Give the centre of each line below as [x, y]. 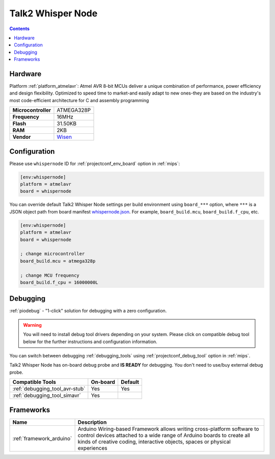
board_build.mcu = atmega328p [58, 261]
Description [92, 422]
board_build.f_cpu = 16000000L [59, 282]
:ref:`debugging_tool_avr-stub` [49, 389]
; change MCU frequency [50, 275]
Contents [20, 29]
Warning [32, 325]
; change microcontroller [52, 254]
